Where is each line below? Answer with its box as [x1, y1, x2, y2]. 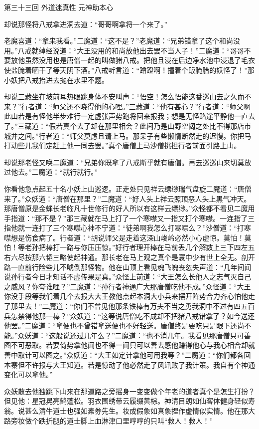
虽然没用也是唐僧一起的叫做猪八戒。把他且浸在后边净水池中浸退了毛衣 [24, 55, 255, 65]
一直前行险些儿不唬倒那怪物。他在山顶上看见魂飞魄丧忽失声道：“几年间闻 [10, 261, 252, 272]
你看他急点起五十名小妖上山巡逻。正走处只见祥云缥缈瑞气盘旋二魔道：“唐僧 [4, 183, 252, 194]
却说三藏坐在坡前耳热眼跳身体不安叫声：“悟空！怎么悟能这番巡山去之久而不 [4, 91, 252, 102]
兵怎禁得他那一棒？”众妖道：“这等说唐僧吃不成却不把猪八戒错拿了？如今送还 [4, 310, 255, 321]
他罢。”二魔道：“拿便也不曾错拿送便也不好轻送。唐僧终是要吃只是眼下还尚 [4, 320, 245, 331]
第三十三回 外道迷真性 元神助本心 [4, 2, 114, 12]
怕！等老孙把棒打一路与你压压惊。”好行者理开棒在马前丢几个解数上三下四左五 [4, 242, 255, 252]
